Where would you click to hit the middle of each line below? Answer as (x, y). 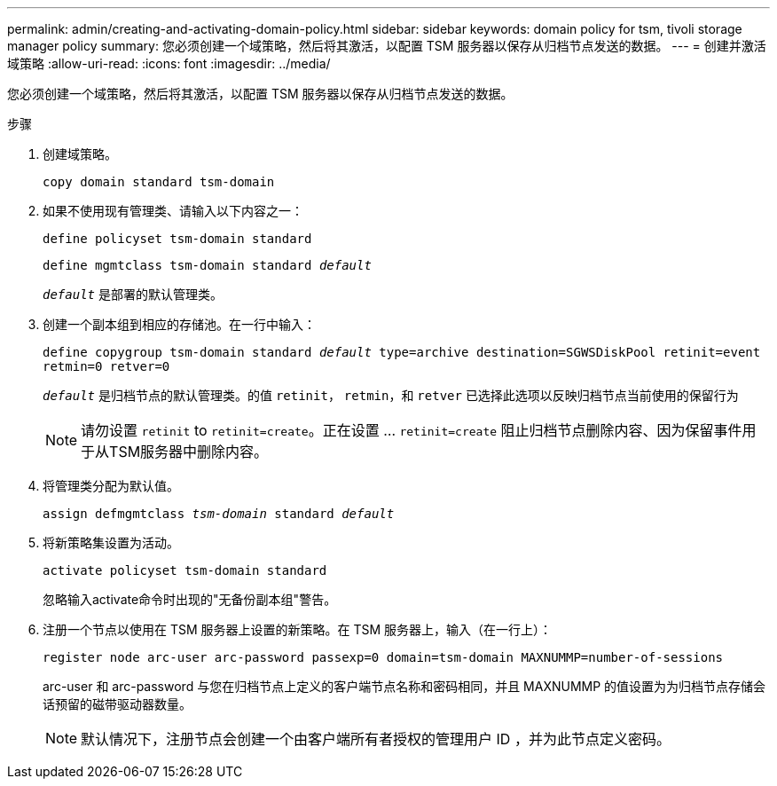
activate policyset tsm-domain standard (185, 570)
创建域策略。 (80, 154)
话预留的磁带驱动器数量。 (117, 704)
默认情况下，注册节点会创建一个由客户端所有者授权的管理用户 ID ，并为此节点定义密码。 (376, 739)
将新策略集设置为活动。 (111, 542)
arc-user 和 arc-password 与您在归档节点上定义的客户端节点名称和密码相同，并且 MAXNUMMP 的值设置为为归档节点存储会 (404, 686)
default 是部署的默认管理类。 (133, 294)
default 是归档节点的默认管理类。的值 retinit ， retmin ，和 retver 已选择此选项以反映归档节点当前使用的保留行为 (391, 395)
